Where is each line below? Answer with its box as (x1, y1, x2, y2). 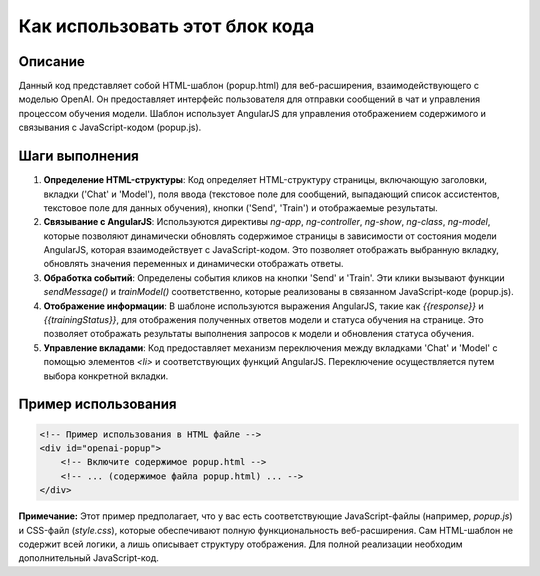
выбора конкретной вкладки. (43, 370, 169, 382)
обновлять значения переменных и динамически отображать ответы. (43, 258, 344, 270)
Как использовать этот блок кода (18, 15, 315, 37)
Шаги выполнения (18, 148, 139, 165)
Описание (18, 53, 85, 70)
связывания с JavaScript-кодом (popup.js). (18, 121, 202, 134)
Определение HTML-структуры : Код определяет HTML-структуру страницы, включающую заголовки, (43, 174, 487, 186)
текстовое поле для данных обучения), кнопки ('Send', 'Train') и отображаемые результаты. (43, 201, 439, 214)
